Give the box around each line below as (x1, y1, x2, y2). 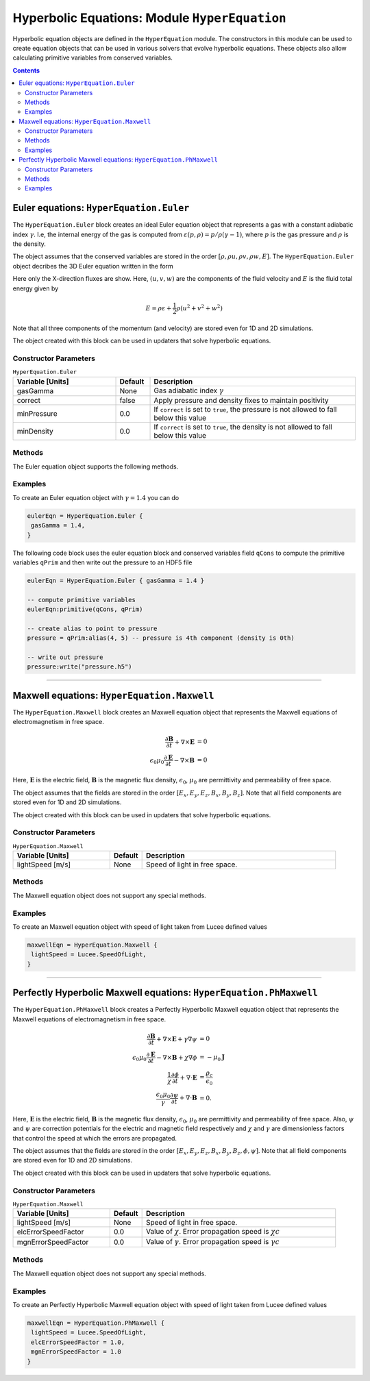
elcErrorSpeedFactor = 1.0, (31, 1338, 125, 1346)
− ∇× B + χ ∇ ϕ (156, 1054, 198, 1061)
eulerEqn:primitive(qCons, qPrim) (27, 606, 143, 613)
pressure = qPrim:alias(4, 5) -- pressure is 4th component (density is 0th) (27, 634, 295, 642)
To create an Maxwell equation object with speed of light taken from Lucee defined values (12, 922, 267, 931)
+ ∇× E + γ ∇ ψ (156, 1035, 198, 1043)
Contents (12, 66, 40, 75)
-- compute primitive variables (27, 596, 136, 604)
